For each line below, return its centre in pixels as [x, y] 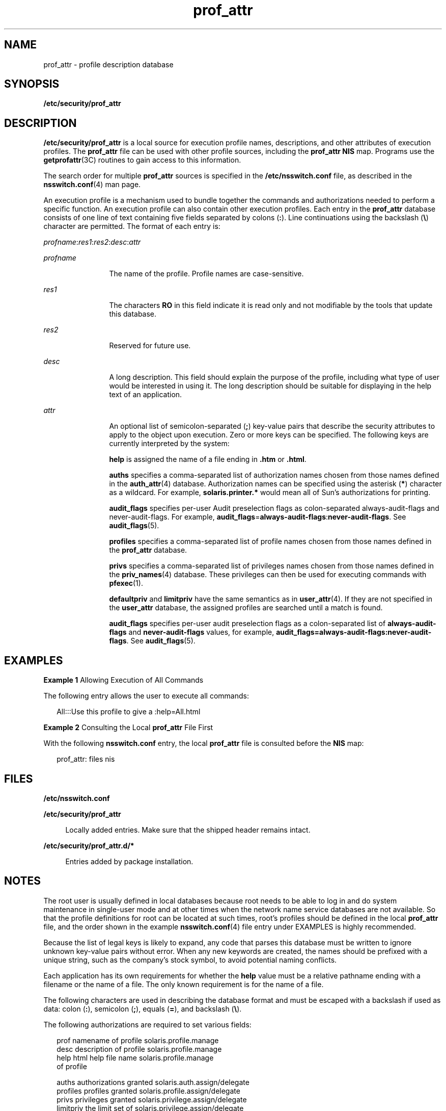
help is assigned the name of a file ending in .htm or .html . [208, 459]
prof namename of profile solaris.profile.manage [138, 1040]
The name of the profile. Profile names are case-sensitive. [206, 274]
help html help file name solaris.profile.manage [135, 1057]
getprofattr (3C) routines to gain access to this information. [142, 160]
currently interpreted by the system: [169, 444]
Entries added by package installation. [129, 861]
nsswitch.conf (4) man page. [92, 185]
